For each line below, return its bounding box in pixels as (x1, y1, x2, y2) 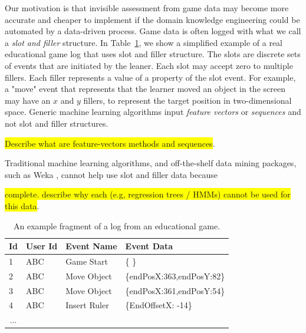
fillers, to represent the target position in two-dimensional (83, 94, 292, 106)
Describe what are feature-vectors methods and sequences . (5, 137, 215, 149)
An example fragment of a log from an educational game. (14, 219, 221, 232)
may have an (5, 94, 51, 106)
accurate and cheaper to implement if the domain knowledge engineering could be (5, 13, 300, 25)
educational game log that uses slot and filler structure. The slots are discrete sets (5, 48, 301, 60)
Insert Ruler (65, 299, 109, 311)
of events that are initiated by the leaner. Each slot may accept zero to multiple (5, 59, 293, 71)
